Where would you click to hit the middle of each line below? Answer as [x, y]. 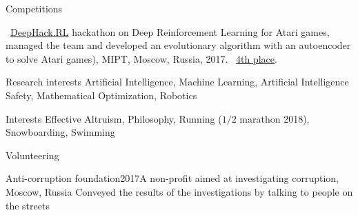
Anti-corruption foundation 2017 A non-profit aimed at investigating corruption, [172, 178]
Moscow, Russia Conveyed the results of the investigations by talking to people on [179, 191]
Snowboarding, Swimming [60, 132]
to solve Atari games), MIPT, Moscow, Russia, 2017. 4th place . [141, 58]
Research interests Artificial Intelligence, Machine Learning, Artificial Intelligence [177, 82]
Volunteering [32, 155]
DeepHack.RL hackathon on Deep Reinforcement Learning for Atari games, [170, 31]
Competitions [34, 8]
